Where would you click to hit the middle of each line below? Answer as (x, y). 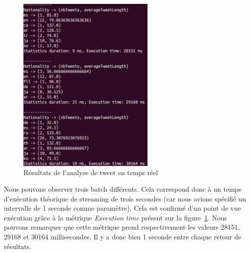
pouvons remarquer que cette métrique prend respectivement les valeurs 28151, (122, 227)
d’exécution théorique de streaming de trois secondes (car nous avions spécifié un (125, 198)
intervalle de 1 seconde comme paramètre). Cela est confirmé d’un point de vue (123, 208)
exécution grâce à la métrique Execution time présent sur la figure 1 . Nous (115, 217)
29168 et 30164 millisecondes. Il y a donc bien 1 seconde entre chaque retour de (123, 236)
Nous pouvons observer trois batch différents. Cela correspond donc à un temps (123, 189)
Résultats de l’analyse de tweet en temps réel (91, 172)
